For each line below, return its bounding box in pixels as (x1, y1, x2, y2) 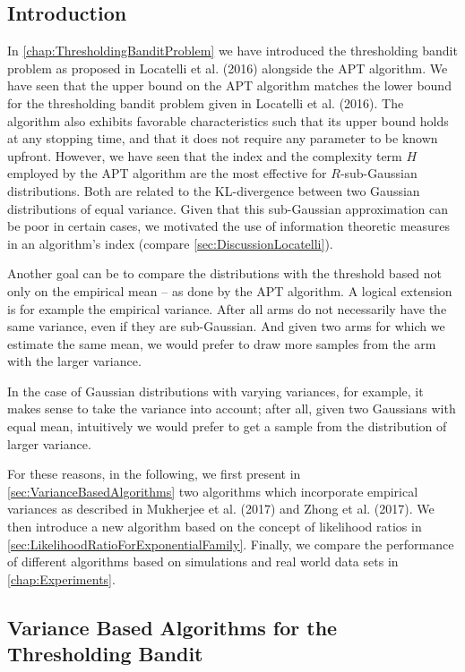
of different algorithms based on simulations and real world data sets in (7, 552, 399, 571)
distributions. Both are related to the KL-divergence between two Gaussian (7, 181, 420, 200)
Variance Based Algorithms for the (7, 613, 338, 641)
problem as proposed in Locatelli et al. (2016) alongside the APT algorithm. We (7, 58, 448, 77)
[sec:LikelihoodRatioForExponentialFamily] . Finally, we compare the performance (7, 534, 454, 553)
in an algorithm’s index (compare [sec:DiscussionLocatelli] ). (7, 234, 333, 252)
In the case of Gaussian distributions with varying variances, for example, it (7, 381, 424, 400)
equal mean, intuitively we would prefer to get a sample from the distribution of (7, 417, 447, 436)
